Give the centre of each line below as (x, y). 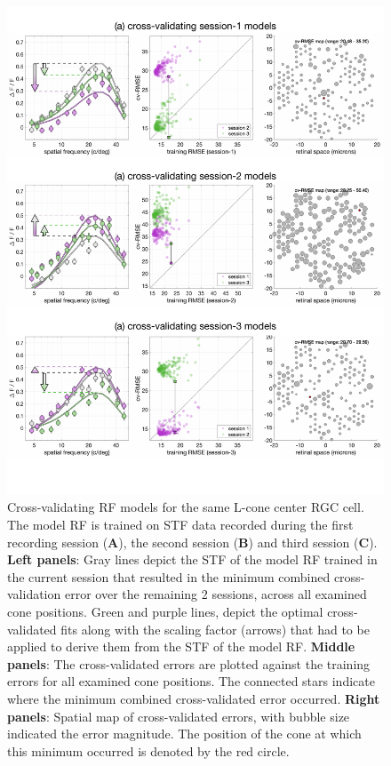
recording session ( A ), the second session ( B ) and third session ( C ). (192, 542)
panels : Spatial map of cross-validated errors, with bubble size (179, 716)
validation (34, 594)
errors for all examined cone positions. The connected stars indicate (191, 681)
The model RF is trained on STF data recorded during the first (180, 525)
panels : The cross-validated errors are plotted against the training (189, 663)
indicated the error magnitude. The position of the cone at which (184, 734)
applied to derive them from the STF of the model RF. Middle (181, 646)
